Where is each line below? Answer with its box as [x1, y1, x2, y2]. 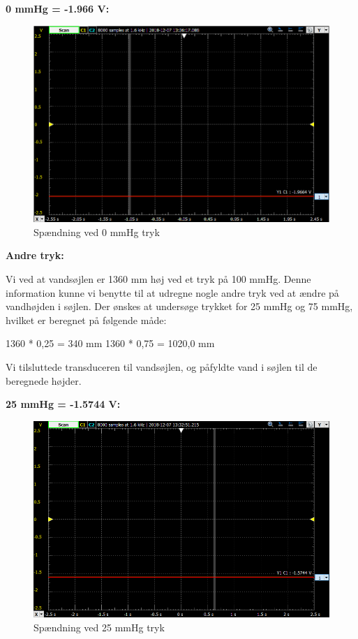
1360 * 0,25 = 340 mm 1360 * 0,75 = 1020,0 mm [6, 336, 215, 351]
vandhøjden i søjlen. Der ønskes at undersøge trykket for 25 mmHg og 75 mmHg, [6, 299, 353, 314]
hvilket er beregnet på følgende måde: [6, 312, 167, 327]
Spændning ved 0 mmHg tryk [33, 224, 160, 239]
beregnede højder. [6, 373, 82, 388]
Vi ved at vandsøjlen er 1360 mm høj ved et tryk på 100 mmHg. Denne [6, 272, 311, 286]
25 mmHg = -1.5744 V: [6, 397, 121, 411]
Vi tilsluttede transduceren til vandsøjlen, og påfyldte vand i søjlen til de [6, 360, 318, 374]
